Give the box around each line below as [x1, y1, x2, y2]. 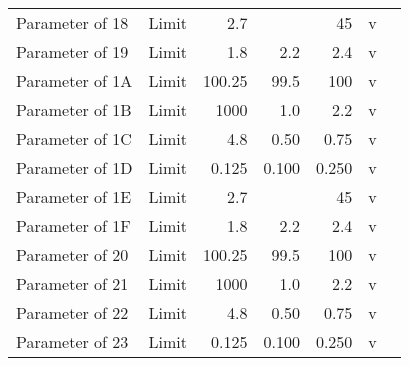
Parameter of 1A [16, 69, 133, 92]
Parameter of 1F [16, 214, 131, 237]
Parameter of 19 [16, 40, 129, 63]
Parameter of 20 [16, 243, 129, 266]
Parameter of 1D [16, 156, 133, 179]
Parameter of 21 [16, 272, 129, 295]
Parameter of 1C [16, 127, 132, 150]
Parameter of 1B [16, 98, 132, 121]
